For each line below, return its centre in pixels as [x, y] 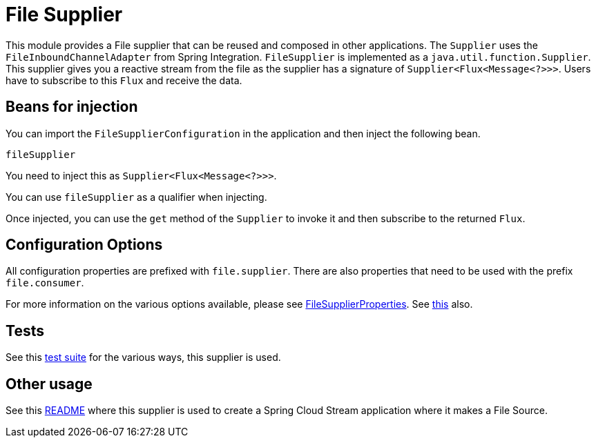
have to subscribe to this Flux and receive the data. [124, 80]
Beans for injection [72, 107]
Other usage [49, 384]
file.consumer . [45, 283]
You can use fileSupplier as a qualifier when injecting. [136, 197]
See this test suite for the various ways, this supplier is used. [143, 357]
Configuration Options [84, 245]
